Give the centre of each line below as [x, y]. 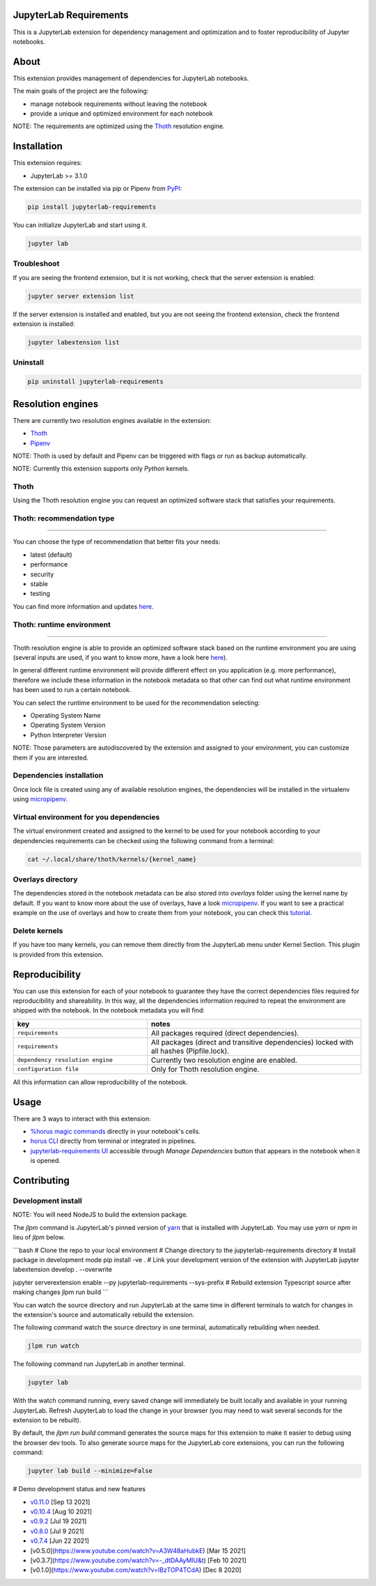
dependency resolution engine [65, 1060]
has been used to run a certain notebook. [72, 690]
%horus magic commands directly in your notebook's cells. [116, 1132]
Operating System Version [68, 725]
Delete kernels [38, 930]
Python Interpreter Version [69, 734]
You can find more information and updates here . [83, 606]
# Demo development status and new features [79, 1489]
